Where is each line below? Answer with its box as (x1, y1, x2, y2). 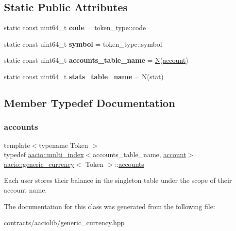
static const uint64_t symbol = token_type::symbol (4, 38, 162, 49)
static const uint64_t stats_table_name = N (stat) (4, 71, 164, 81)
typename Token (39, 140, 88, 150)
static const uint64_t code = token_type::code (4, 22, 146, 33)
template (4, 140, 30, 150)
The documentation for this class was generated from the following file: (4, 201, 215, 211)
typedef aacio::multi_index (4, 149, 84, 160)
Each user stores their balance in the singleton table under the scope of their (4, 175, 232, 185)
